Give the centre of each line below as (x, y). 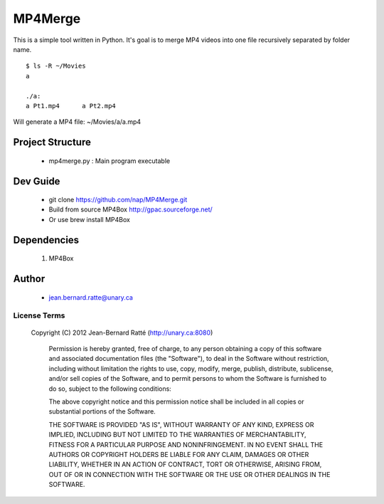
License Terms (39, 315)
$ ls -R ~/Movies (56, 66)
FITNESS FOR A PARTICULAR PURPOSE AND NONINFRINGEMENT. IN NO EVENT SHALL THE (186, 444)
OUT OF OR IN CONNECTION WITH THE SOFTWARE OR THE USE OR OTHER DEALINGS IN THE (190, 474)
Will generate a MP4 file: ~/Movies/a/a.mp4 (77, 122)
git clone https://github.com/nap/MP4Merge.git (118, 200)
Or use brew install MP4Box (90, 219)
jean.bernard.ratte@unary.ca (91, 297)
